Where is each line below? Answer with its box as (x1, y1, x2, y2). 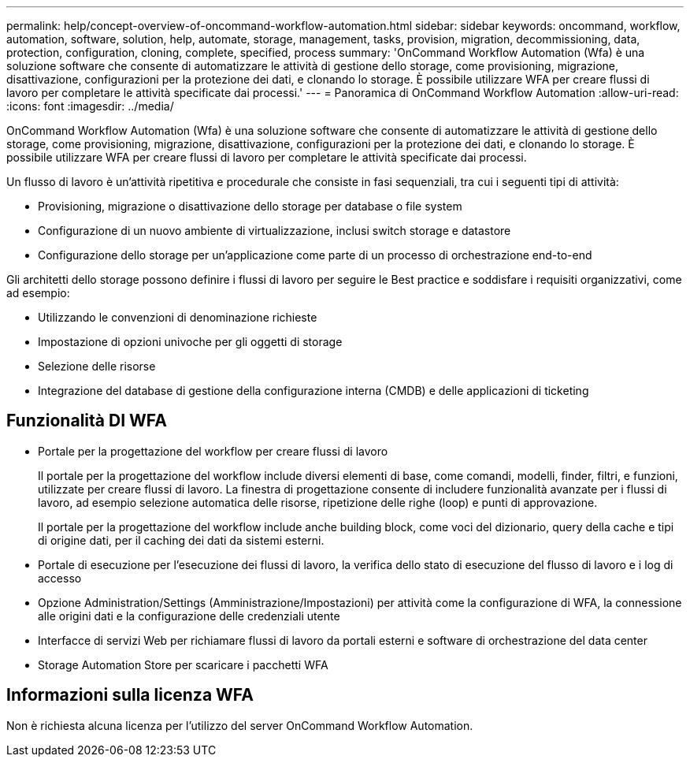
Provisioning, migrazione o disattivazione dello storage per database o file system (38, 199, 462, 213)
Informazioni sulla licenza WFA (6, 685, 254, 705)
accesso (38, 571, 82, 585)
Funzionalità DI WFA (6, 411, 167, 431)
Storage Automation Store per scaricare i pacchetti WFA (38, 657, 328, 672)
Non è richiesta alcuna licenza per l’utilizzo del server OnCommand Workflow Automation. (6, 718, 473, 732)
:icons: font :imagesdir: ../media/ (6, 99, 174, 113)
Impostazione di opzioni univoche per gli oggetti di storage (38, 335, 343, 348)
